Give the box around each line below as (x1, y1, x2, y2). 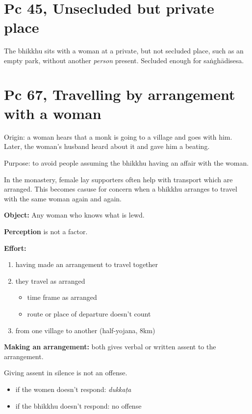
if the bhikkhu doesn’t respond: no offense (15, 400, 142, 411)
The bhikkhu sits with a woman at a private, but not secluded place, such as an (4, 46, 244, 56)
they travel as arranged (15, 275, 85, 286)
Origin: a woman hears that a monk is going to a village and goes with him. (4, 131, 232, 142)
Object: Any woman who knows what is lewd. (4, 210, 145, 220)
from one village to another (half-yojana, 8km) (15, 325, 155, 335)
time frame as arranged (27, 292, 97, 302)
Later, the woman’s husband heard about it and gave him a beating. (4, 141, 210, 151)
